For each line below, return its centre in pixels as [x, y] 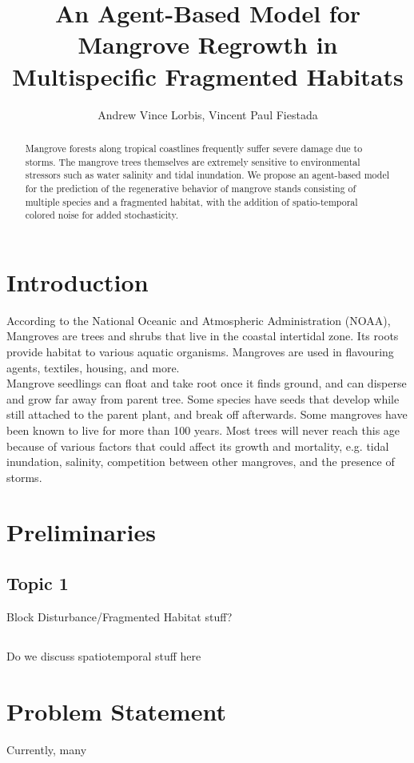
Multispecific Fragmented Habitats [208, 76]
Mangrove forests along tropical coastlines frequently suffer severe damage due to [194, 148]
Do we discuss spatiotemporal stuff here [104, 655]
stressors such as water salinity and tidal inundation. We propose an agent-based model [207, 175]
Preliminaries [81, 532]
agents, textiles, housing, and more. [93, 367]
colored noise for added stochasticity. [102, 215]
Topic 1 [38, 583]
